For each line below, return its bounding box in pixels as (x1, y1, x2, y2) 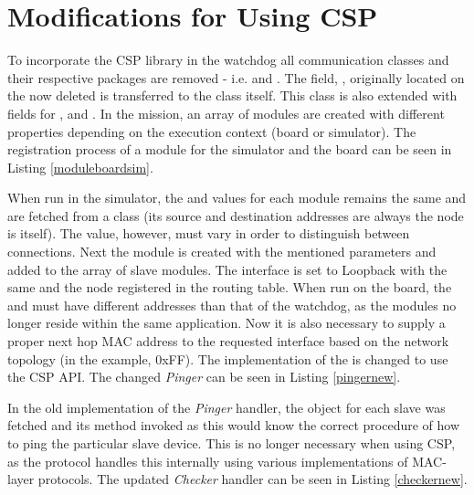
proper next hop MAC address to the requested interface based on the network (7, 332, 449, 351)
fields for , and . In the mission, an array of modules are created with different (7, 103, 445, 122)
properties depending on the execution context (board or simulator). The (7, 121, 416, 141)
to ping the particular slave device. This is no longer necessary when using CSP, (7, 434, 456, 452)
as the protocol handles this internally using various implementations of (7, 451, 408, 470)
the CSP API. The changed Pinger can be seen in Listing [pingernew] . (7, 367, 401, 386)
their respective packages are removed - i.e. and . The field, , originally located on (7, 68, 465, 87)
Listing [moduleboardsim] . (7, 157, 153, 176)
